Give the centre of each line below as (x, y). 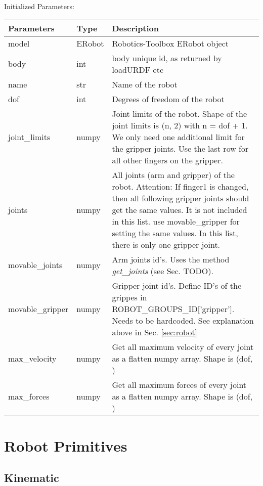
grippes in (129, 297)
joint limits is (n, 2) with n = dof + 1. (180, 125)
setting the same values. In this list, (175, 233)
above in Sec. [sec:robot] (155, 332)
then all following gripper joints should (181, 198)
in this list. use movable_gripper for (176, 221)
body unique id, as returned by (167, 58)
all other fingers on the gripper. (167, 160)
